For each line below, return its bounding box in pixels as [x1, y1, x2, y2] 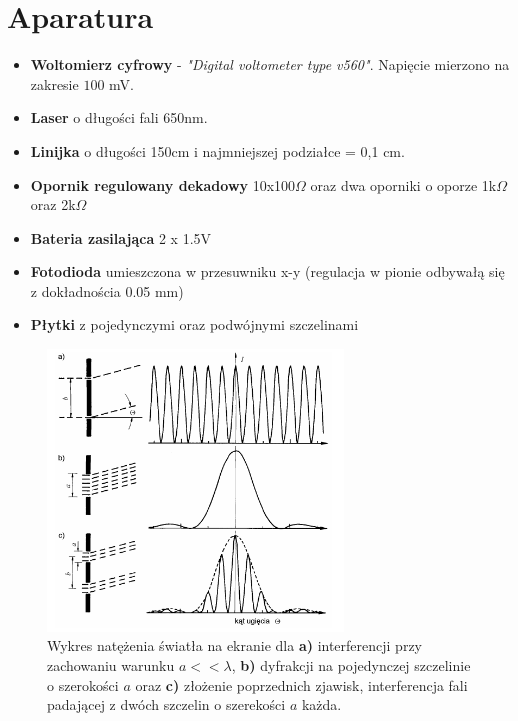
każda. [301, 694, 342, 715]
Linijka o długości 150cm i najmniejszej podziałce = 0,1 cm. [30, 140, 405, 161]
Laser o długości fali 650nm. [30, 107, 208, 128]
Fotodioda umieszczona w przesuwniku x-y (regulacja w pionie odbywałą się [30, 261, 505, 282]
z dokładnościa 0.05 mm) [30, 280, 184, 301]
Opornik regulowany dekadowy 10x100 [30, 174, 296, 195]
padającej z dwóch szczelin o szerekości [47, 694, 286, 715]
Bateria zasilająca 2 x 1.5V [30, 227, 212, 248]
